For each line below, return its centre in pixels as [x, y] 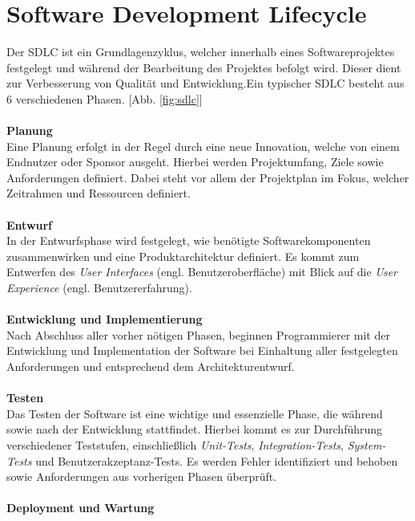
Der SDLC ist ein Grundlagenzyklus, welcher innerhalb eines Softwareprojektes [201, 52]
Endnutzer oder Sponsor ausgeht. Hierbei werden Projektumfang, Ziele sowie [195, 162]
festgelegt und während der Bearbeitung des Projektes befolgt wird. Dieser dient [204, 67]
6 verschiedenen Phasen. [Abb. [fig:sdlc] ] [105, 98]
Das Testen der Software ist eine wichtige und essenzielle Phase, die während [195, 413]
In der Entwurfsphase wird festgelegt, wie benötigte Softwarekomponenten [189, 240]
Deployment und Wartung [81, 508]
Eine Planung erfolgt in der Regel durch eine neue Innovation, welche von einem [203, 146]
